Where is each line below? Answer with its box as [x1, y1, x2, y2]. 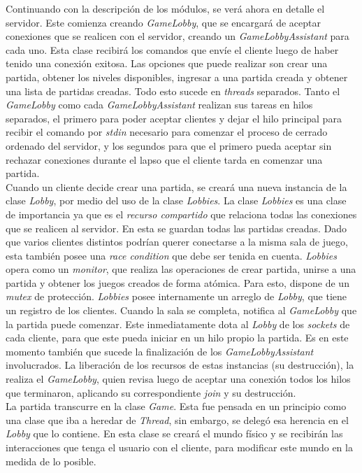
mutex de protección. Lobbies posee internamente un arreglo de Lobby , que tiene [6, 289, 347, 304]
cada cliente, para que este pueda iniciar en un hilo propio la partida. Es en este [6, 330, 349, 345]
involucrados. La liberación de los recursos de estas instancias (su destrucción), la [6, 358, 354, 372]
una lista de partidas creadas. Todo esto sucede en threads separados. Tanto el [6, 83, 340, 98]
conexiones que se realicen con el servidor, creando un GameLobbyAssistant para [6, 29, 349, 43]
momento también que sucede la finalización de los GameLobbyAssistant [6, 344, 314, 358]
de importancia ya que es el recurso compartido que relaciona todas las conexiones [6, 206, 357, 221]
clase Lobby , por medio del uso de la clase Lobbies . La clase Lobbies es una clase [6, 193, 347, 208]
